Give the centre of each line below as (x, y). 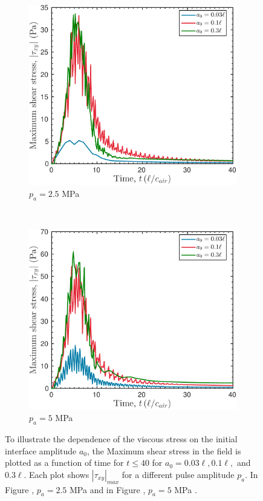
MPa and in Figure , (107, 489)
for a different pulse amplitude (178, 474)
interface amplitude (41, 450)
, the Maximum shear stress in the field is (164, 450)
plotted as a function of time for (64, 463)
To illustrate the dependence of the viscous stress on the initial (121, 439)
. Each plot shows (57, 474)
